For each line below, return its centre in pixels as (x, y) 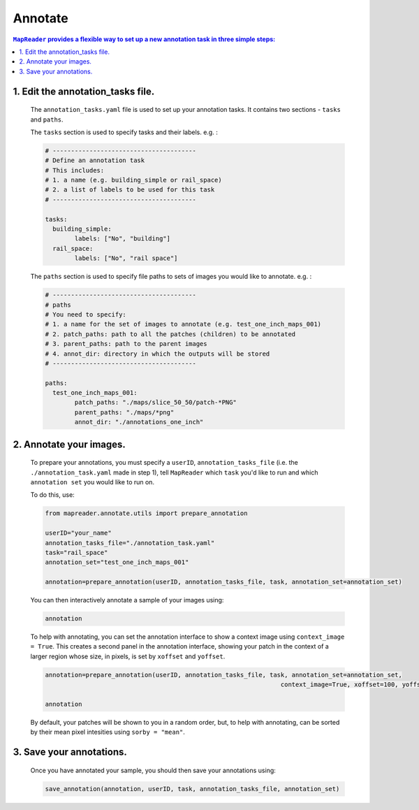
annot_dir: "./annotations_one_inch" (139, 422)
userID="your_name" (78, 533)
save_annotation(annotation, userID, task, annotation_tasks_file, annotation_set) (192, 789)
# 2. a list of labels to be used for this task (130, 190)
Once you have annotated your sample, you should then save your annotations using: (153, 770)
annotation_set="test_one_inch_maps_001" (117, 562)
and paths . (47, 120)
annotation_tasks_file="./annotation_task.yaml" (130, 543)
